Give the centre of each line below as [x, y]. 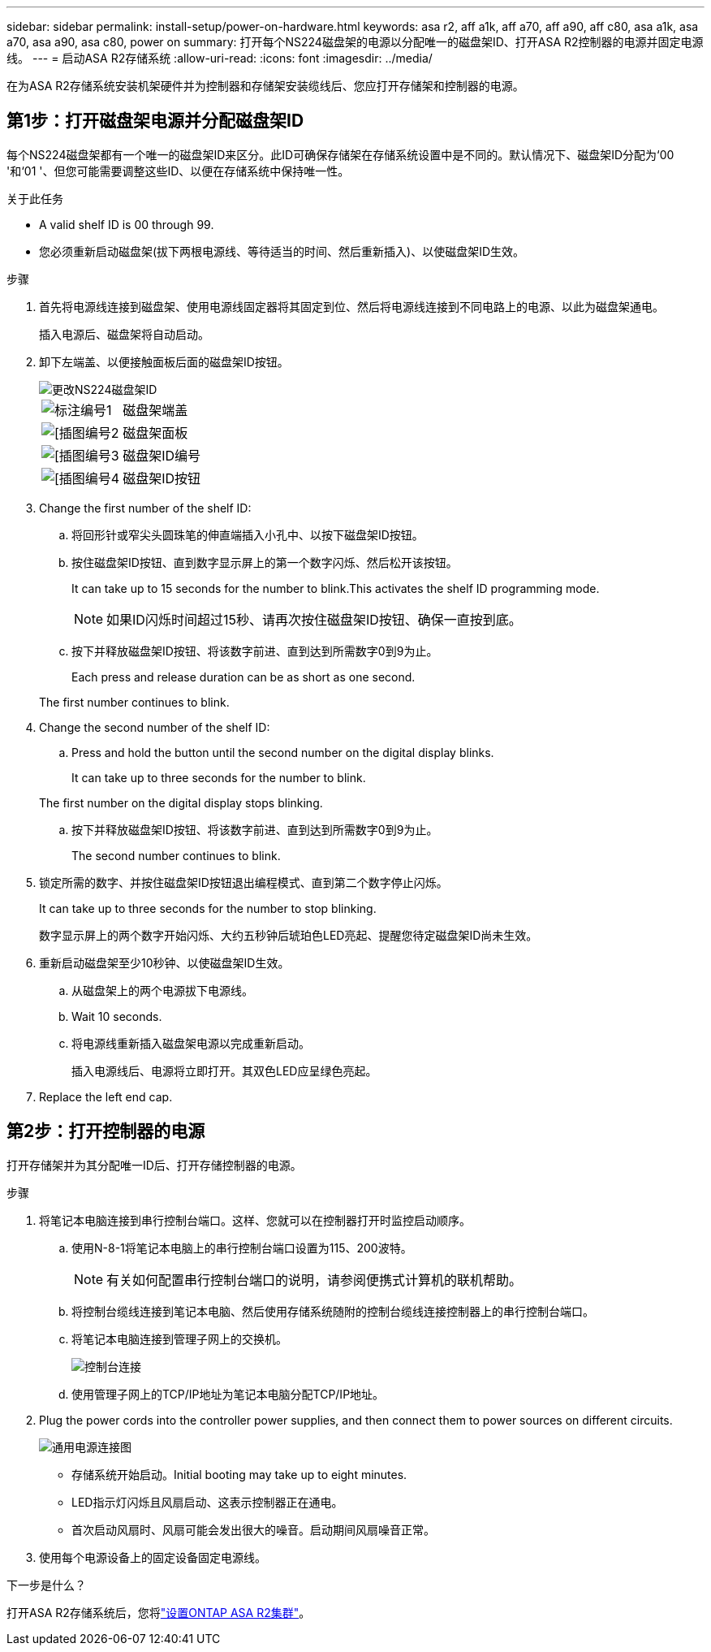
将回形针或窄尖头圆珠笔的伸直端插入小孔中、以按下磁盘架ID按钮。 [248, 534]
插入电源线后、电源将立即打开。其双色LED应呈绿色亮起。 [224, 1070]
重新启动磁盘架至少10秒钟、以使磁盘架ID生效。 [164, 962]
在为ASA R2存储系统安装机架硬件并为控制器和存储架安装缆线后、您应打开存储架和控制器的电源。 [265, 86]
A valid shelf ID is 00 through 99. [127, 224]
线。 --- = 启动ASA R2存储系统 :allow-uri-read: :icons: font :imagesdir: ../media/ [220, 58]
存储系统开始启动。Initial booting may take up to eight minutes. [239, 1474]
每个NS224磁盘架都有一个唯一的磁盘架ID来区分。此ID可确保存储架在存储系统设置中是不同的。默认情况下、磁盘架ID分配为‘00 [340, 154]
